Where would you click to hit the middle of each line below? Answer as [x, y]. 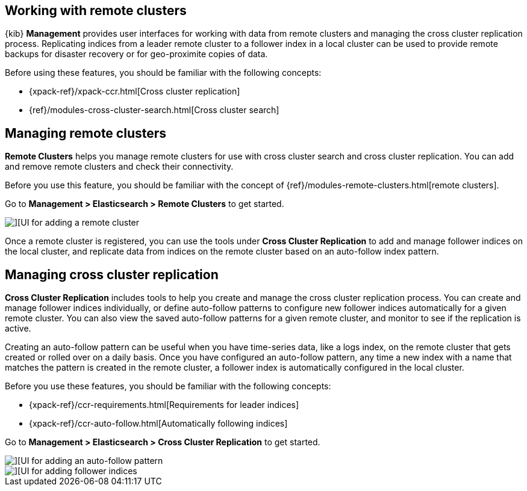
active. [18, 329]
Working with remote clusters [96, 11]
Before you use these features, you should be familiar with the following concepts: [168, 386]
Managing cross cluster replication [112, 274]
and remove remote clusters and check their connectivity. [119, 167]
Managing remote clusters [86, 133]
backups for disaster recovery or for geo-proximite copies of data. [136, 54]
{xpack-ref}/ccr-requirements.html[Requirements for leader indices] [164, 405]
